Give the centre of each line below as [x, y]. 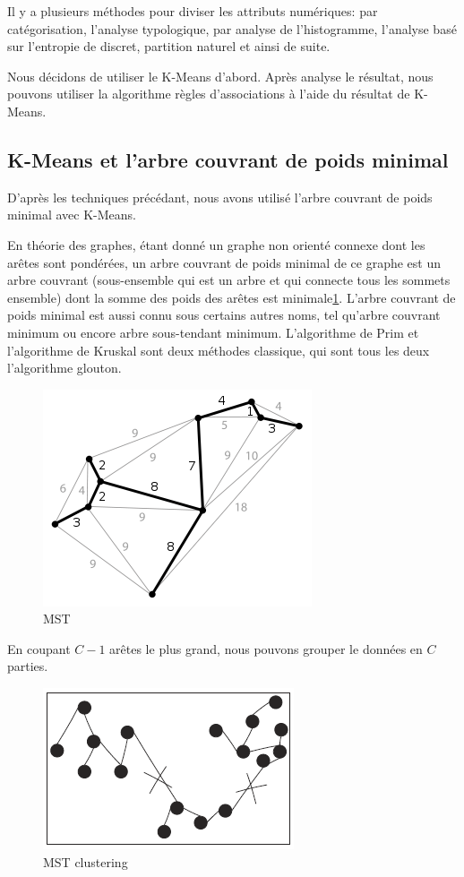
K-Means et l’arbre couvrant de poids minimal [228, 159]
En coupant [39, 648]
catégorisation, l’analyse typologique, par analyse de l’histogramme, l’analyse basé [232, 28]
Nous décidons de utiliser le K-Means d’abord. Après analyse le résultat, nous [220, 76]
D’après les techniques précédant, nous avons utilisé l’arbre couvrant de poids [220, 197]
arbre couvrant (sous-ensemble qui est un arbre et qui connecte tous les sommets [229, 280]
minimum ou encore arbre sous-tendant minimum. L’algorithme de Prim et [213, 332]
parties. [28, 666]
